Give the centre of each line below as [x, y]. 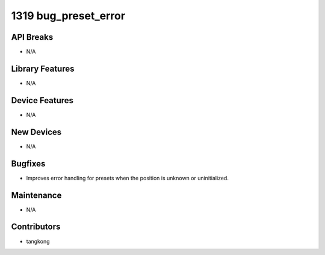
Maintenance [36, 195]
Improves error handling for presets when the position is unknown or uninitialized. [127, 178]
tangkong [38, 241]
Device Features [42, 100]
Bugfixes [28, 164]
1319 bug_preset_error [68, 16]
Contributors [36, 227]
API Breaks [32, 37]
